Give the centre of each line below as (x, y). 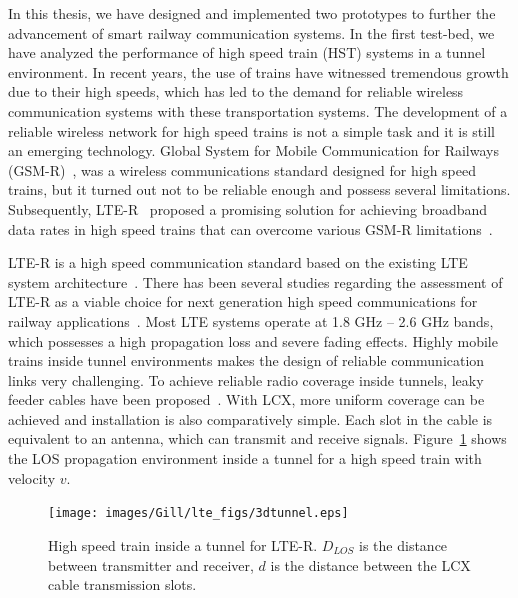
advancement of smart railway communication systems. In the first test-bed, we (251, 32)
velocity (32, 477)
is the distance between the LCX (370, 564)
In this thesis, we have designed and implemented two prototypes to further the (252, 13)
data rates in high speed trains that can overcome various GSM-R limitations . (250, 228)
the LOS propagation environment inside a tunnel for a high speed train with (245, 458)
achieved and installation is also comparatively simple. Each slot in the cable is (250, 418)
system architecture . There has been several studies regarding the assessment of (255, 281)
